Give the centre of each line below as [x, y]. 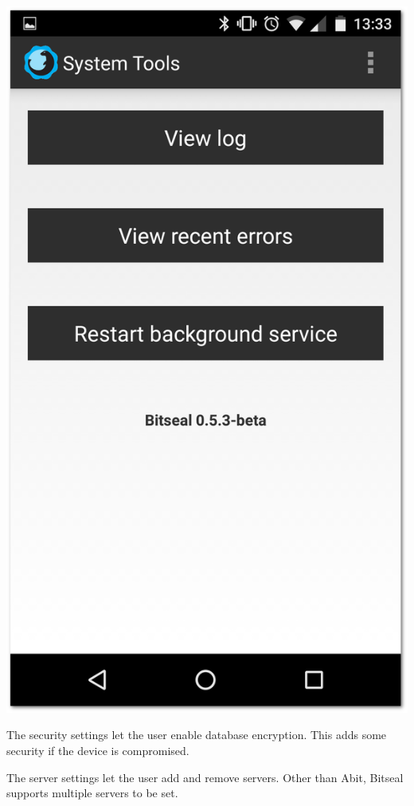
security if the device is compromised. [98, 750]
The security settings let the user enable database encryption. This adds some [197, 735]
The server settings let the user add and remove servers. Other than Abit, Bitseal [205, 777]
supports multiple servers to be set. [92, 793]
